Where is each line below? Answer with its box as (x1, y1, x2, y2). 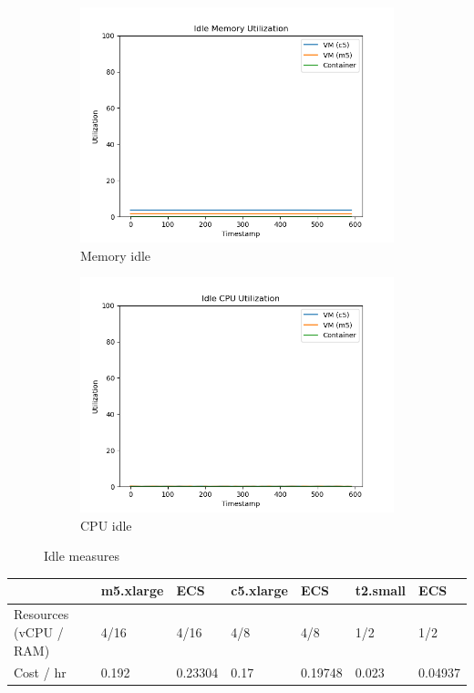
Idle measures (44, 546, 120, 565)
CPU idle (80, 515, 132, 534)
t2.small (355, 581, 407, 600)
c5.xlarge (231, 581, 288, 600)
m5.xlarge (100, 581, 164, 600)
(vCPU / (14, 622, 64, 641)
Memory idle (80, 245, 151, 264)
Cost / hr (14, 663, 67, 682)
